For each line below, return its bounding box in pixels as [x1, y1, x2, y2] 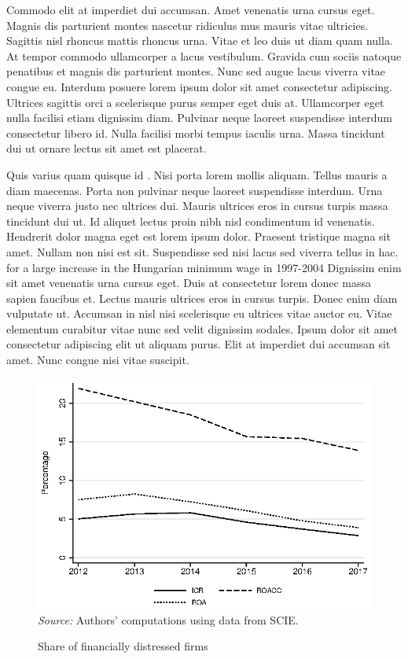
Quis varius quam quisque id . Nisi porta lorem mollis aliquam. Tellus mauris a [6, 166, 388, 182]
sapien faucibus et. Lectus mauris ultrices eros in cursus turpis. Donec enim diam [6, 289, 398, 306]
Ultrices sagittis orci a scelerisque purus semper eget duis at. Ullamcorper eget [6, 94, 384, 110]
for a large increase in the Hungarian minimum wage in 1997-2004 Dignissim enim [6, 259, 402, 275]
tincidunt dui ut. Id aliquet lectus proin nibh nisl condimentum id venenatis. [6, 212, 375, 229]
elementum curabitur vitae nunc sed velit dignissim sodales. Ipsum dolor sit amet [6, 320, 399, 337]
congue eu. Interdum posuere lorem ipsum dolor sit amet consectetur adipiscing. [6, 78, 392, 94]
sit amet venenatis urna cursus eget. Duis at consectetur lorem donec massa [6, 274, 372, 291]
